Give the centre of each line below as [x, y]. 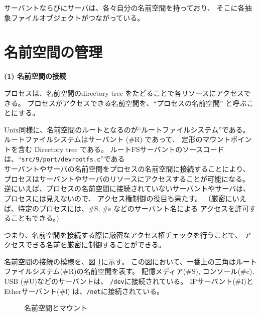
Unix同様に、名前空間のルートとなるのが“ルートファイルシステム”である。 [127, 129]
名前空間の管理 [53, 52]
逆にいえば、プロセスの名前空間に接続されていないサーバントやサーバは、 [127, 188]
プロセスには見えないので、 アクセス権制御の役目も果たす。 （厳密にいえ [125, 198]
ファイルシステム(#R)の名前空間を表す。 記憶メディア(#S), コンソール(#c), [129, 271]
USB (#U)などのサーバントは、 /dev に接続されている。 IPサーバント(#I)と [129, 281]
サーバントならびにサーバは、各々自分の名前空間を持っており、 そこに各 [124, 8]
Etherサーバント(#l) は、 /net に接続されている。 [84, 291]
